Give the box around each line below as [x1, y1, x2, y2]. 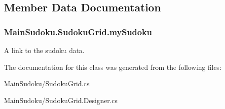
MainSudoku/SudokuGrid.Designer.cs [4, 95, 118, 105]
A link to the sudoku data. [4, 45, 85, 55]
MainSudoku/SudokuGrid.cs [4, 78, 90, 89]
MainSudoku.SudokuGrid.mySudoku [4, 25, 152, 38]
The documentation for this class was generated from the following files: [4, 61, 222, 72]
